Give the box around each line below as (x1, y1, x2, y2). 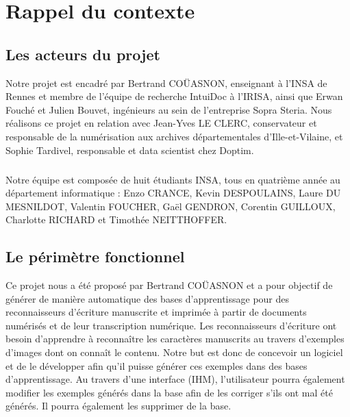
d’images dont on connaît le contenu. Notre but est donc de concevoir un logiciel (5, 345, 343, 359)
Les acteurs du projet (5, 43, 160, 64)
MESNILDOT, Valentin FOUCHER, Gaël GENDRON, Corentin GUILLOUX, (5, 199, 336, 213)
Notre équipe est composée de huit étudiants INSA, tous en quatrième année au (5, 172, 340, 186)
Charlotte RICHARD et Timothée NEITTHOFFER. (5, 212, 227, 227)
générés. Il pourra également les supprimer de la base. (5, 399, 232, 413)
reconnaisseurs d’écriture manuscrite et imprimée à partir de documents (5, 305, 307, 319)
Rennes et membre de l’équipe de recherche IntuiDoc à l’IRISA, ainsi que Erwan (5, 89, 343, 103)
